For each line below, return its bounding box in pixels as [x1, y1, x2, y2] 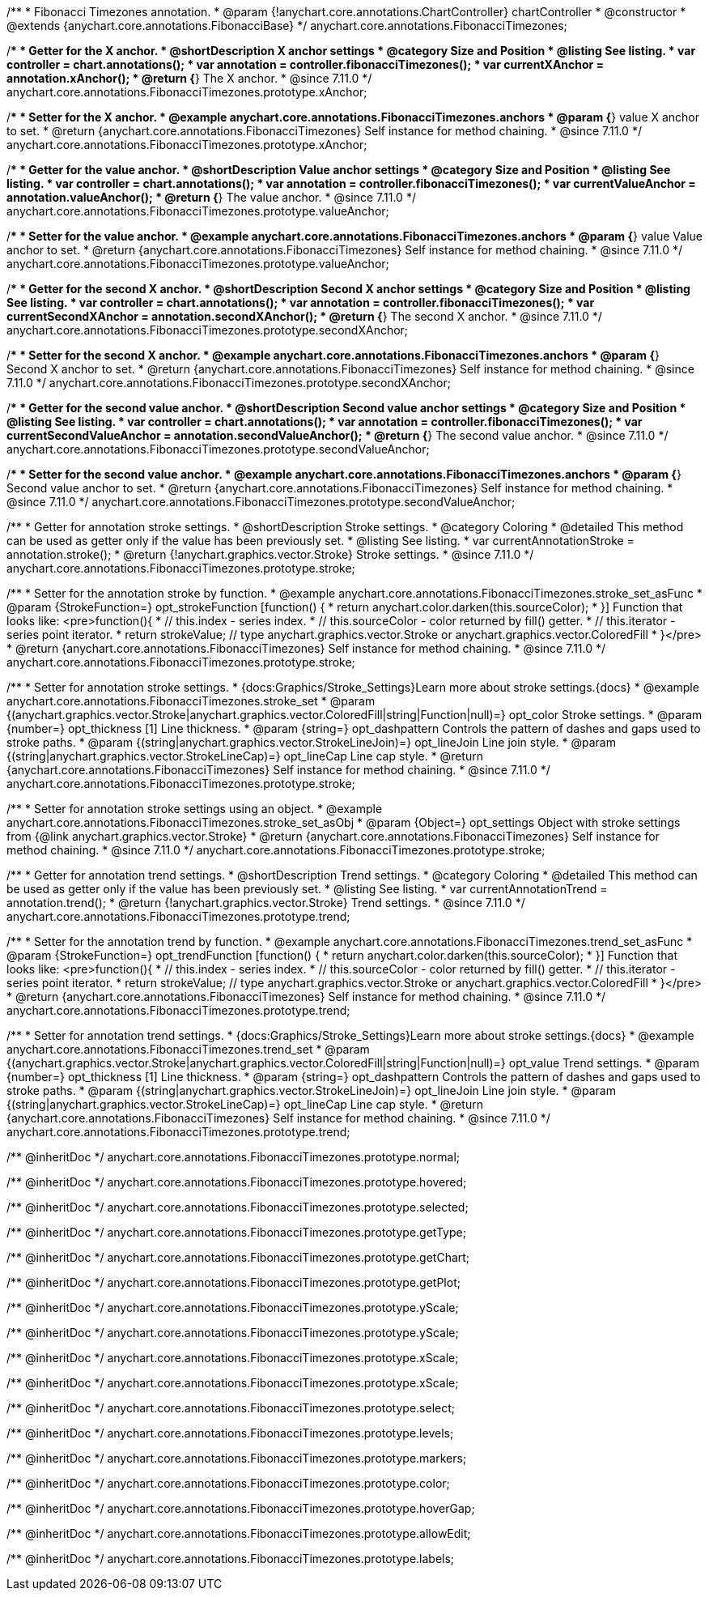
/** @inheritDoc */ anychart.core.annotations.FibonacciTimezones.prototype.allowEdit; [6, 1527, 471, 1540]
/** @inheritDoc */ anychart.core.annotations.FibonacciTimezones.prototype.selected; [6, 1200, 469, 1214]
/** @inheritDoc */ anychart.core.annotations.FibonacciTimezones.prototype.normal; [6, 1150, 460, 1164]
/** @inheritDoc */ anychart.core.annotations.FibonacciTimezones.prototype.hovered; [6, 1175, 467, 1189]
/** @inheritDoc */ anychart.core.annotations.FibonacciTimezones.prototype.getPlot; [6, 1275, 461, 1289]
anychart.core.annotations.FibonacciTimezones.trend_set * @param [6, 1042, 370, 1056]
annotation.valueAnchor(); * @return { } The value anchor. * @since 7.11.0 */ [6, 190, 416, 204]
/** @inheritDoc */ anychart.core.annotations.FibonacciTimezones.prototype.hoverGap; [6, 1501, 475, 1515]
